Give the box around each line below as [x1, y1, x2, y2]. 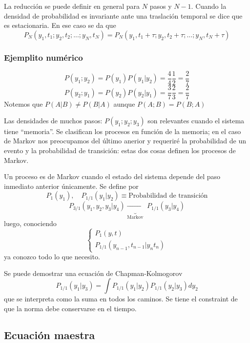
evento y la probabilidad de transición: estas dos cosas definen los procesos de [4, 145, 236, 155]
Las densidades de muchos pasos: [4, 115, 103, 125]
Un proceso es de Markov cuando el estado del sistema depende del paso [4, 171, 221, 182]
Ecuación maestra [4, 327, 95, 342]
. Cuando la [191, 1, 227, 11]
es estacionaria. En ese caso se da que [4, 20, 116, 30]
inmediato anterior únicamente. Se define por [4, 181, 139, 191]
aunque [113, 99, 135, 109]
